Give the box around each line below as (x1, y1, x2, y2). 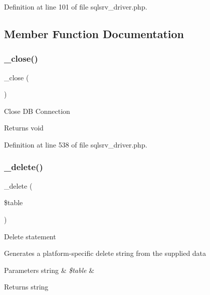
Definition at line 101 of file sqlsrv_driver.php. (4, 2, 147, 12)
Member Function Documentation (4, 26, 184, 41)
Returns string (4, 281, 49, 292)
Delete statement (4, 231, 56, 241)
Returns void (4, 122, 44, 133)
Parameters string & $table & (4, 264, 95, 275)
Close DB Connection (4, 105, 70, 116)
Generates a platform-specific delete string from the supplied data (4, 248, 206, 258)
